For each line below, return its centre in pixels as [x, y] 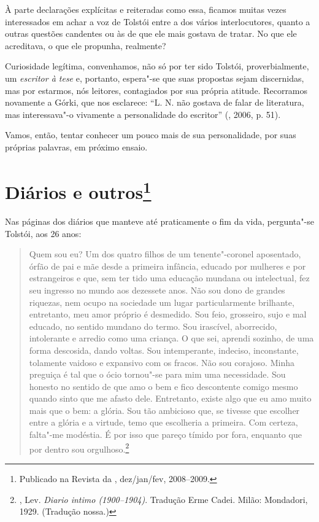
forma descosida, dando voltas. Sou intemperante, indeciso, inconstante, [164, 350]
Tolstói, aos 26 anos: [43, 233]
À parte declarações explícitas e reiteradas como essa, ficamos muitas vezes [146, 9]
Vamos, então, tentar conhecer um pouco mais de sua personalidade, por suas [151, 135]
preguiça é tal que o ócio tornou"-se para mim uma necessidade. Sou [157, 374]
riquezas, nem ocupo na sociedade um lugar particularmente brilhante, [162, 302]
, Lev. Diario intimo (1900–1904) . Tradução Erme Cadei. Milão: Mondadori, [163, 499]
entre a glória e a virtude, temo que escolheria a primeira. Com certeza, [163, 422]
